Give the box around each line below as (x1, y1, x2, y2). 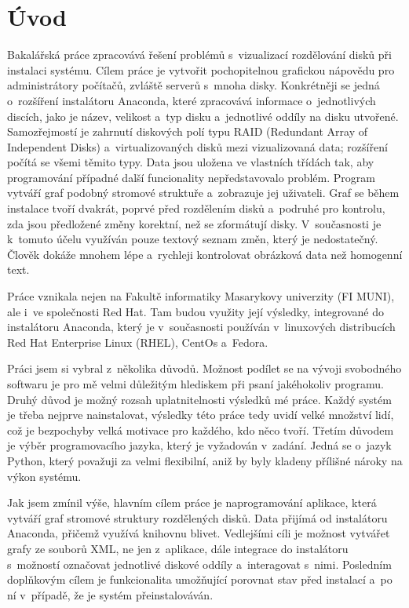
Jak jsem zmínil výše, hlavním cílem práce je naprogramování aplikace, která (7, 494, 377, 511)
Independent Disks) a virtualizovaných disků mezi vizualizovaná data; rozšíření (7, 138, 388, 155)
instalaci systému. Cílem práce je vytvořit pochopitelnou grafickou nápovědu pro (7, 61, 395, 78)
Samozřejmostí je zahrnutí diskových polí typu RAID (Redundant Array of (7, 123, 368, 140)
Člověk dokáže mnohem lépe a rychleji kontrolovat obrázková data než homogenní (7, 246, 403, 262)
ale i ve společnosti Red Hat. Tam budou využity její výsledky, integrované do (7, 303, 384, 319)
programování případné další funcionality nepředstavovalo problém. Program (7, 169, 375, 185)
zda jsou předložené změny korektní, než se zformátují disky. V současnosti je (7, 215, 382, 231)
